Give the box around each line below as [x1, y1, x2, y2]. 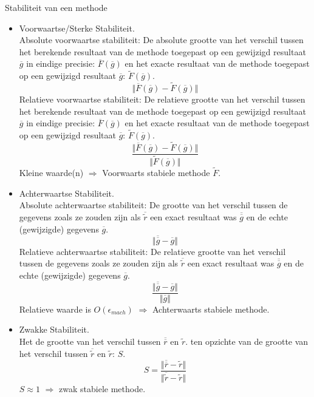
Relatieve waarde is [19, 302, 91, 315]
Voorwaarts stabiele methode [102, 166, 210, 179]
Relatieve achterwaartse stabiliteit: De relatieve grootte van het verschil [19, 245, 286, 257]
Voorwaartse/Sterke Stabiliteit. [19, 21, 135, 34]
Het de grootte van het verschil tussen [19, 335, 161, 348]
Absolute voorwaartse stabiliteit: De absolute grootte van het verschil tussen [19, 33, 304, 46]
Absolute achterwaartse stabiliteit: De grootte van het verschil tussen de [19, 198, 288, 211]
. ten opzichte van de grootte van [185, 335, 309, 348]
